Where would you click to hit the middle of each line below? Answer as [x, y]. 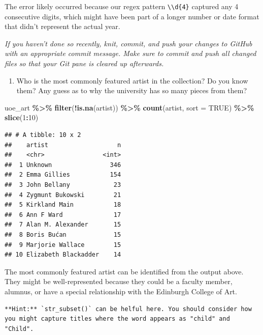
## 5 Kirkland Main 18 [63, 205]
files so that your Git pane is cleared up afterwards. [84, 63]
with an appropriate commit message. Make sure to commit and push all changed [130, 53]
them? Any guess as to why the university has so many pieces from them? [132, 90]
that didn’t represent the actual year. [62, 26]
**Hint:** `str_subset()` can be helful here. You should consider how [128, 309]
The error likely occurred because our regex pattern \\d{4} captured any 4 [122, 6]
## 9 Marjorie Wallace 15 [63, 245]
